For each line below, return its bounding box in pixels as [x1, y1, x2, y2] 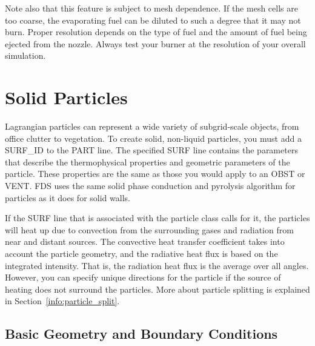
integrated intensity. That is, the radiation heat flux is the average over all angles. [5, 259, 309, 271]
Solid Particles [5, 85, 128, 110]
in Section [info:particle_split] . [5, 294, 120, 307]
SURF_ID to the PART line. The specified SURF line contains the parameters [5, 144, 298, 156]
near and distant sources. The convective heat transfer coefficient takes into [5, 235, 285, 248]
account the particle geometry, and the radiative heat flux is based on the [5, 247, 278, 260]
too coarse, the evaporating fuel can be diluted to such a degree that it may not [5, 13, 301, 26]
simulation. [5, 49, 46, 62]
